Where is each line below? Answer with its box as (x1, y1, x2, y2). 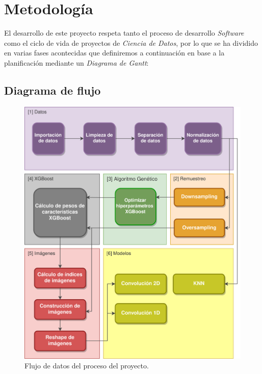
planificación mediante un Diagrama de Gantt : (4, 57, 149, 68)
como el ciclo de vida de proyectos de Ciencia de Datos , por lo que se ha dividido (4, 37, 258, 48)
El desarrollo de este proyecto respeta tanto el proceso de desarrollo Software (4, 27, 244, 38)
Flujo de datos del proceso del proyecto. (24, 360, 149, 371)
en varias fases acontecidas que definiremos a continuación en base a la (4, 47, 225, 58)
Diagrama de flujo (4, 82, 101, 98)
